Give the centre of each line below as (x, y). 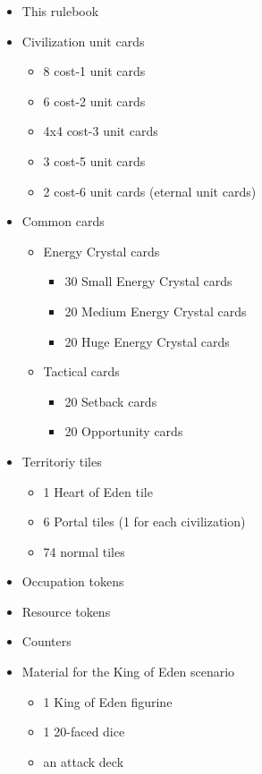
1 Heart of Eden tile (98, 491)
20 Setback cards (111, 401)
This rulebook (60, 11)
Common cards (63, 221)
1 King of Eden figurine (108, 701)
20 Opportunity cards (124, 431)
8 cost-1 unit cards (94, 71)
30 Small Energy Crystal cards (148, 281)
